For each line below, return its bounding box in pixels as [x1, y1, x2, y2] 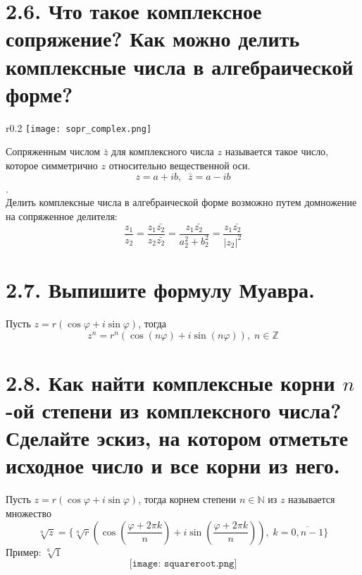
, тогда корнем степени [138, 492, 237, 507]
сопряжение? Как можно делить [6, 24, 300, 53]
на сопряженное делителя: [6, 208, 118, 223]
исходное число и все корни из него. [6, 451, 340, 480]
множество [6, 505, 51, 520]
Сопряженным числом [6, 144, 101, 159]
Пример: [6, 544, 42, 559]
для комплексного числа [111, 144, 214, 159]
